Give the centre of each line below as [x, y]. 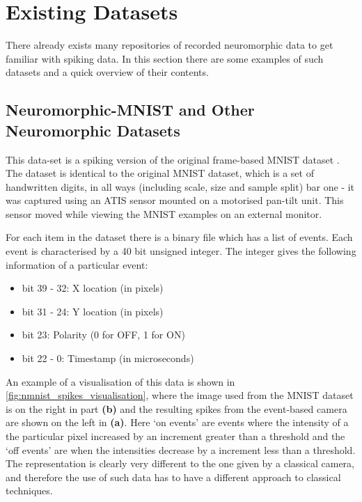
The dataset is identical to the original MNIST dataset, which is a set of [160, 173]
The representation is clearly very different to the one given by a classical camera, [180, 463]
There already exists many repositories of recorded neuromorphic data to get [170, 45]
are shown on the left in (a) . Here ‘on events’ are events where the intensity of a [177, 422]
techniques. [29, 491]
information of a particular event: [77, 264]
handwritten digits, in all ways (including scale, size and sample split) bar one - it [180, 186]
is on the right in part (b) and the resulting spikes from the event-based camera [176, 408]
